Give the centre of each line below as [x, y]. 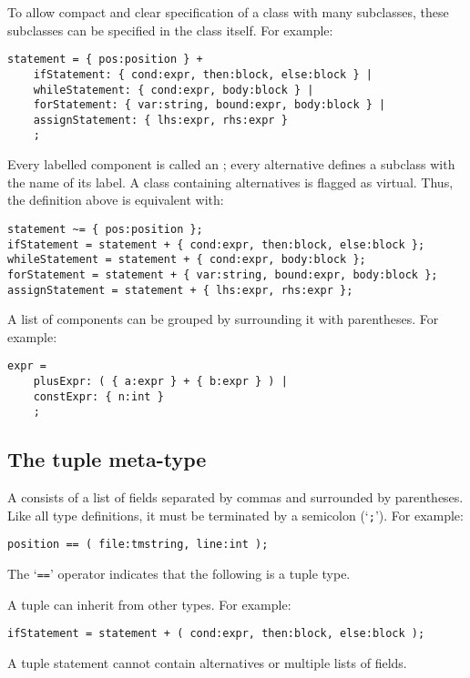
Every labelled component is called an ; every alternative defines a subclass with [231, 164]
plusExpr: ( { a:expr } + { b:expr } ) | [160, 382]
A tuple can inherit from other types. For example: [149, 604]
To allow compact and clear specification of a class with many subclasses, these [228, 12]
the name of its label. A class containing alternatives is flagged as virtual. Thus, [230, 182]
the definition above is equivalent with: [116, 200]
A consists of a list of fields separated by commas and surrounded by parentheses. [235, 497]
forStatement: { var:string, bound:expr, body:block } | [209, 105]
